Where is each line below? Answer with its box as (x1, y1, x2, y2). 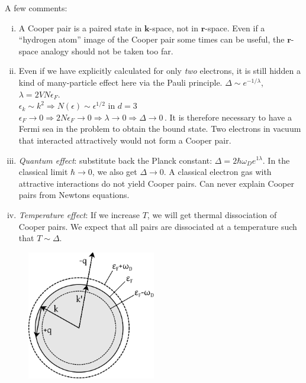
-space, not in (149, 21, 199, 34)
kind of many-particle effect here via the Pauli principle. (18, 76, 223, 88)
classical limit (18, 165, 68, 178)
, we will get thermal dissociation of (147, 208, 277, 220)
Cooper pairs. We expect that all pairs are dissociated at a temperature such (18, 220, 297, 232)
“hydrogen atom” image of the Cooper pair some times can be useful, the (18, 33, 285, 46)
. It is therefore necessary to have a (164, 111, 292, 123)
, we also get (92, 165, 137, 178)
